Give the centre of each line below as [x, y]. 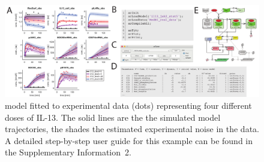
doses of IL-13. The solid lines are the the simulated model [113, 117]
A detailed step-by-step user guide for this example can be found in [129, 140]
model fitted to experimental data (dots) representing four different [128, 106]
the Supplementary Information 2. [68, 152]
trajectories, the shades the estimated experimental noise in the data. [132, 129]
